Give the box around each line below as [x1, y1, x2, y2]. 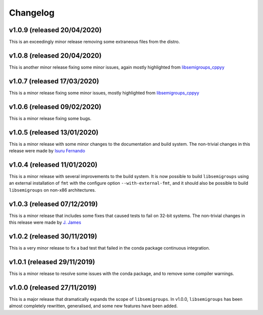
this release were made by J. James [9, 219, 81, 225]
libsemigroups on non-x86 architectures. [9, 187, 96, 193]
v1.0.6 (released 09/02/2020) [9, 102, 102, 111]
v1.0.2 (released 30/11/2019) [9, 232, 97, 240]
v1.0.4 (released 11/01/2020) [9, 160, 98, 169]
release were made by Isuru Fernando [9, 148, 85, 154]
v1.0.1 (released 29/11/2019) [9, 257, 95, 266]
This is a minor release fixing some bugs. [9, 115, 92, 121]
